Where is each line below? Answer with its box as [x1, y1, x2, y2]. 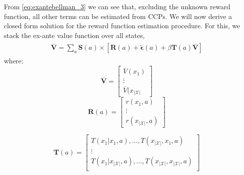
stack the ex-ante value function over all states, [4, 30, 145, 40]
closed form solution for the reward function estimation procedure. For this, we [4, 20, 240, 31]
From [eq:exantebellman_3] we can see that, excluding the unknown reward [4, 1, 230, 11]
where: [4, 56, 23, 66]
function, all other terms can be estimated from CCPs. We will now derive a [4, 11, 232, 21]
